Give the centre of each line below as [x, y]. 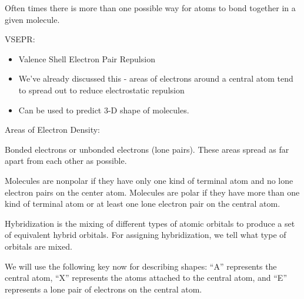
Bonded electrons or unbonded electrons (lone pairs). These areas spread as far [147, 149]
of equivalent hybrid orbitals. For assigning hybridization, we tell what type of [146, 235]
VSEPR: [20, 39]
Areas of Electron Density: [53, 130]
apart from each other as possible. [66, 161]
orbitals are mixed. [39, 246]
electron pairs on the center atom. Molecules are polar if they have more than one [152, 192]
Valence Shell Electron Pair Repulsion [87, 58]
